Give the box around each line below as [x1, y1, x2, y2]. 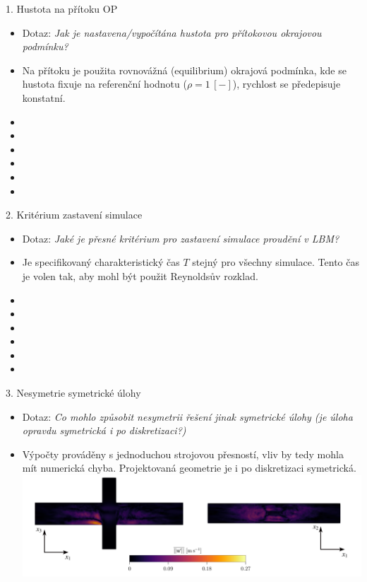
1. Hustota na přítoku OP [6, 1, 118, 16]
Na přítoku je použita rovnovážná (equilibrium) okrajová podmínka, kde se [22, 62, 347, 77]
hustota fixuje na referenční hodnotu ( [22, 76, 187, 91]
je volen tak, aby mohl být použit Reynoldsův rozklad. [22, 268, 258, 283]
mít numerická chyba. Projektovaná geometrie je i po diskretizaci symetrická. [22, 460, 356, 475]
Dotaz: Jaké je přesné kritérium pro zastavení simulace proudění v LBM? [22, 231, 339, 245]
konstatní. [22, 90, 66, 105]
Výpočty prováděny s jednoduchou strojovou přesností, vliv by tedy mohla [22, 446, 344, 461]
